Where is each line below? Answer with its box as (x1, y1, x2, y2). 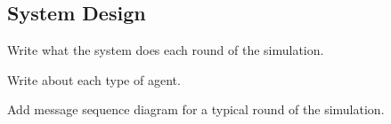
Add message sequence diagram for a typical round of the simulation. (7, 100, 385, 119)
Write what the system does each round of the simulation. (7, 41, 324, 59)
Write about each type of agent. (7, 70, 181, 89)
